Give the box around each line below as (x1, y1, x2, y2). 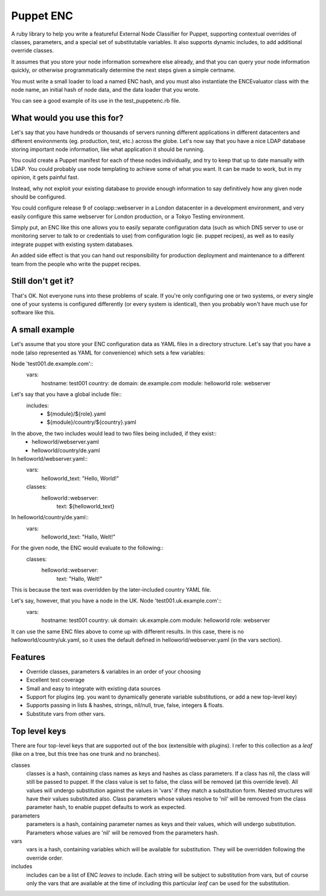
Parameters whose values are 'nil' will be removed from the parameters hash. (26, 829, 219, 836)
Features (11, 652, 45, 662)
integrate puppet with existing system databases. (11, 240, 134, 248)
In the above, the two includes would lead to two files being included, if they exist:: (11, 429, 217, 437)
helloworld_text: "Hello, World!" (41, 475, 120, 482)
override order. (26, 854, 63, 862)
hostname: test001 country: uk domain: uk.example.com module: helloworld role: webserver (41, 616, 270, 624)
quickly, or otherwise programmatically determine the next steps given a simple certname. (11, 66, 236, 74)
